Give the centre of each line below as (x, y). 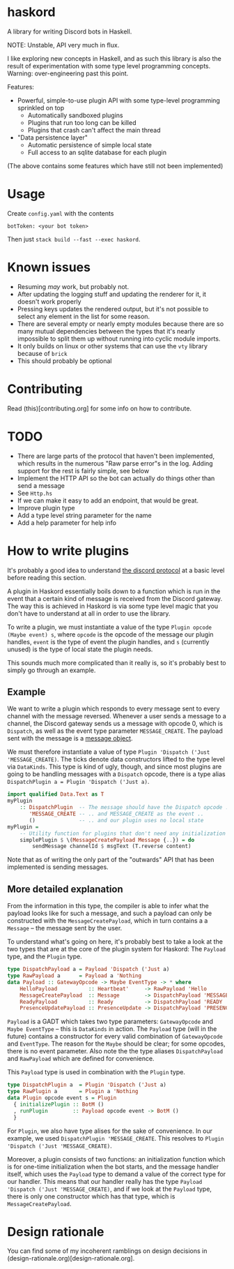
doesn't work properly (49, 302)
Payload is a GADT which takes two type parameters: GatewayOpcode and (110, 1022)
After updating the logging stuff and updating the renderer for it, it (112, 294)
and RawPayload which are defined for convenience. (81, 1059)
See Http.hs (35, 493)
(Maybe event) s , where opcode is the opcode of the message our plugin (110, 634)
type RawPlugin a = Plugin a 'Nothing (73, 1092)
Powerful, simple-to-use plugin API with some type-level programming (119, 100)
